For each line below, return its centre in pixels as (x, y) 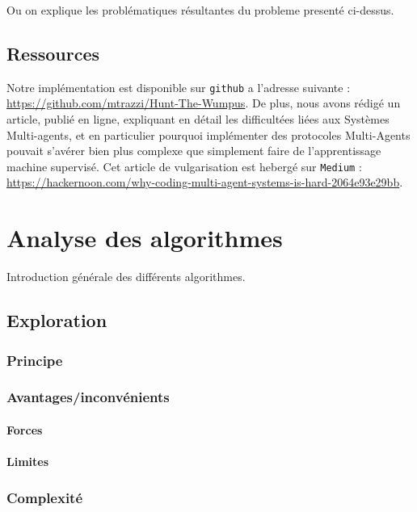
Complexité (45, 497)
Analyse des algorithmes (145, 238)
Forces (25, 429)
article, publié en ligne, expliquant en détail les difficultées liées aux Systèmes (198, 119)
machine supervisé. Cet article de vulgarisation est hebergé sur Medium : (184, 166)
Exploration (57, 320)
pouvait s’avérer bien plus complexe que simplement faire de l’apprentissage (194, 151)
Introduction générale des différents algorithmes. (126, 277)
